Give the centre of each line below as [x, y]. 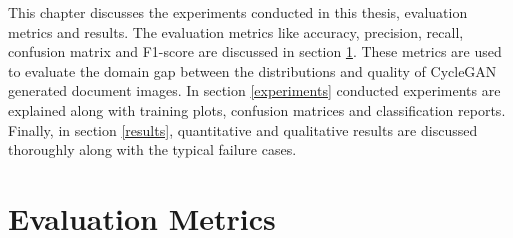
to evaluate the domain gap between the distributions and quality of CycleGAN [252, 70]
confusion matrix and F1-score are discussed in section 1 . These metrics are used [255, 51]
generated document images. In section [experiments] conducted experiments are [254, 90]
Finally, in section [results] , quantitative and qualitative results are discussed [243, 129]
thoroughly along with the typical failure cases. [152, 149]
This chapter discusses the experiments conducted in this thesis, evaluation [238, 12]
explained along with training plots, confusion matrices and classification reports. [257, 109]
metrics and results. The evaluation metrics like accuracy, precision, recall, [236, 31]
